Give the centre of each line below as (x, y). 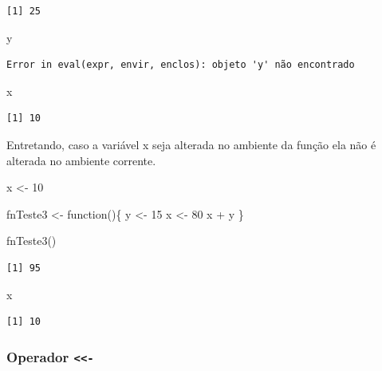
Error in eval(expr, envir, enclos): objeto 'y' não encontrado (181, 65)
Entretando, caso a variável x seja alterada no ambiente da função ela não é (191, 144)
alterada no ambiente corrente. (81, 160)
